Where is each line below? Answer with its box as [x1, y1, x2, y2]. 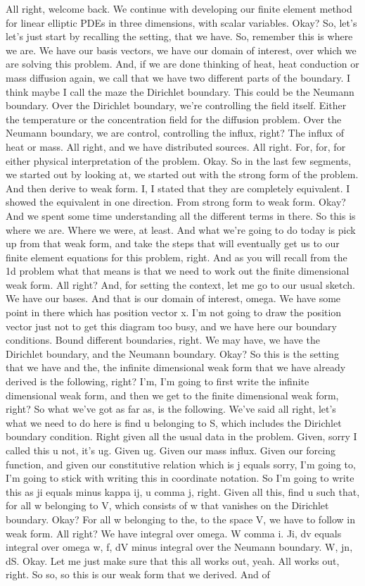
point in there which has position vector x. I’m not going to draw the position [6, 305, 342, 320]
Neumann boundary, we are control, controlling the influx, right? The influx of [6, 125, 344, 140]
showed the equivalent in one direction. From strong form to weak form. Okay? [6, 194, 346, 209]
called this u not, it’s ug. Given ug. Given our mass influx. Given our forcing [6, 443, 335, 457]
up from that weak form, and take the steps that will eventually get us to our [6, 236, 340, 251]
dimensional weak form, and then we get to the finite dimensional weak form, [6, 387, 339, 402]
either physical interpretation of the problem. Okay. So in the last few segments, [6, 153, 352, 168]
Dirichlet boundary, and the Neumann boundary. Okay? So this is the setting [6, 346, 339, 361]
